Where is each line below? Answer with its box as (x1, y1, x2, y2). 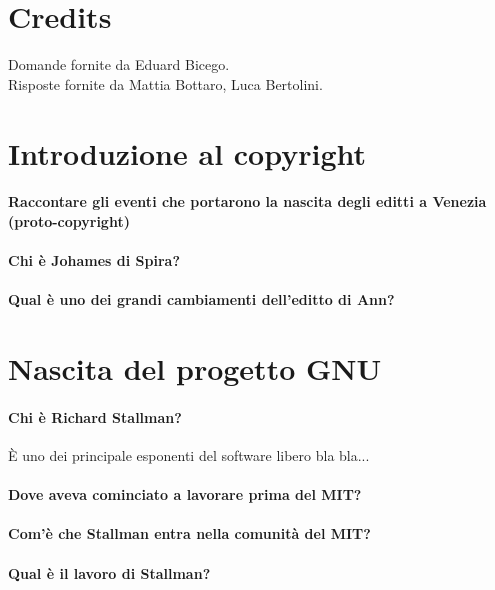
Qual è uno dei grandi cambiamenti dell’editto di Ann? (8, 289, 395, 310)
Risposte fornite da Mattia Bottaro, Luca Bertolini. (8, 73, 323, 94)
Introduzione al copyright (8, 132, 367, 173)
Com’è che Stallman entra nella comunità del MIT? (8, 523, 371, 544)
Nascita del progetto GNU (8, 348, 382, 389)
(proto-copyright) (8, 210, 130, 231)
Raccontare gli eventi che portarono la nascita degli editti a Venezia (8, 191, 487, 212)
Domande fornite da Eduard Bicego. (8, 54, 230, 75)
